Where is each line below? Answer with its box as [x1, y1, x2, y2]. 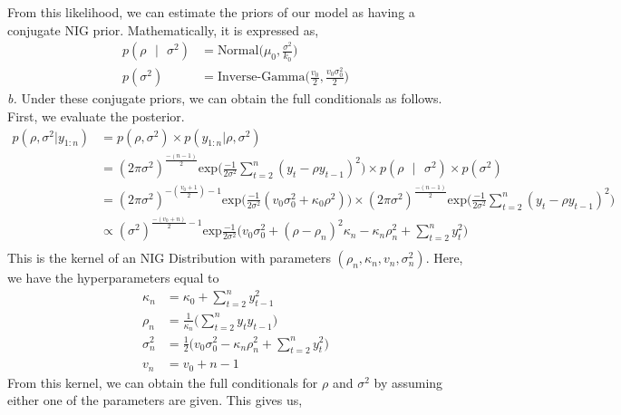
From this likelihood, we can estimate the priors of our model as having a [7, 3, 415, 21]
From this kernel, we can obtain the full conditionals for [7, 372, 318, 391]
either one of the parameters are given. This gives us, [7, 391, 303, 410]
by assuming [374, 372, 443, 391]
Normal [217, 44, 259, 58]
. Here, [425, 248, 463, 267]
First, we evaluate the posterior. [7, 107, 185, 126]
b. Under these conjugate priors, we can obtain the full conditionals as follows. [7, 89, 442, 108]
